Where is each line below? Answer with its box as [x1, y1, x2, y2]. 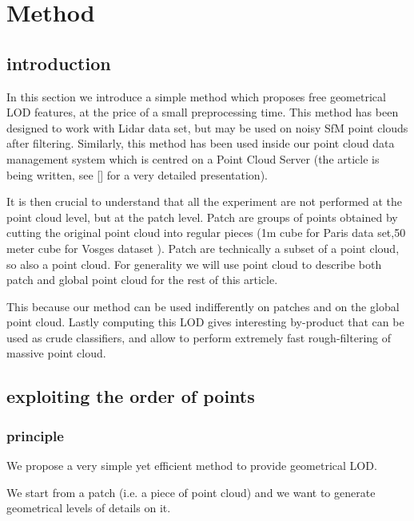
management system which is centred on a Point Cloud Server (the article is [6, 150, 380, 167]
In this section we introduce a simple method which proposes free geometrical [6, 88, 386, 105]
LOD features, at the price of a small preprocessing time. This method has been [6, 104, 399, 120]
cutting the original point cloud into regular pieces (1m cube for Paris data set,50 [6, 224, 406, 241]
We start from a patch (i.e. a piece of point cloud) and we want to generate [6, 484, 376, 500]
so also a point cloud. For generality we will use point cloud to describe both [6, 255, 382, 272]
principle [6, 425, 64, 445]
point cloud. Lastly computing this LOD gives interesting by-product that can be [6, 314, 404, 330]
